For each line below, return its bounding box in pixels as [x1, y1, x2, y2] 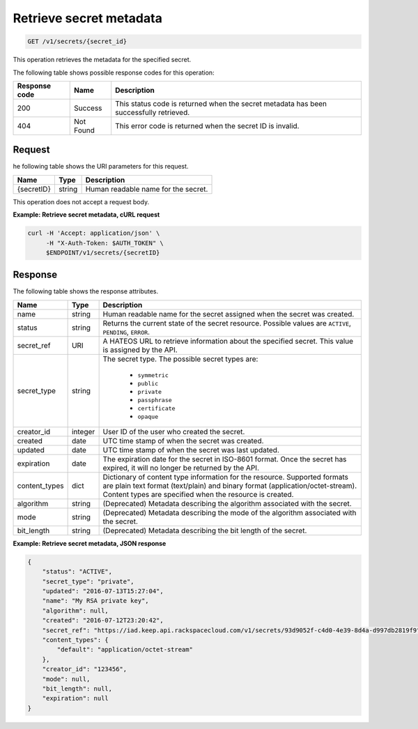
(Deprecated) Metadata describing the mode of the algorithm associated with [102, 507, 357, 517]
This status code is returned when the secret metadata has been [115, 98, 327, 108]
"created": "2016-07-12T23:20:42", [42, 617, 164, 624]
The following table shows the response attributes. [13, 287, 159, 296]
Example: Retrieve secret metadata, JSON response [13, 539, 167, 547]
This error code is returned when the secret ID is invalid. [115, 121, 300, 130]
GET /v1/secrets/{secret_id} [27, 38, 127, 45]
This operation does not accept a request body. [13, 197, 150, 206]
